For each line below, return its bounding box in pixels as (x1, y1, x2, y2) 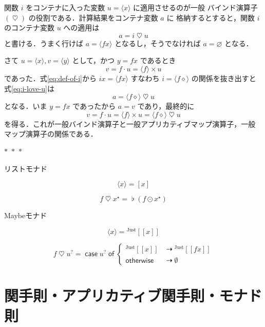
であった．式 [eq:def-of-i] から (4, 72, 97, 83)
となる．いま (4, 101, 47, 111)
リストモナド (4, 163, 47, 174)
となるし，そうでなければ (115, 37, 201, 48)
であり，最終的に (137, 101, 195, 111)
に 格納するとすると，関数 (166, 12, 255, 23)
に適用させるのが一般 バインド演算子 (133, 2, 258, 12)
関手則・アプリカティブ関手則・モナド (4, 284, 262, 305)
